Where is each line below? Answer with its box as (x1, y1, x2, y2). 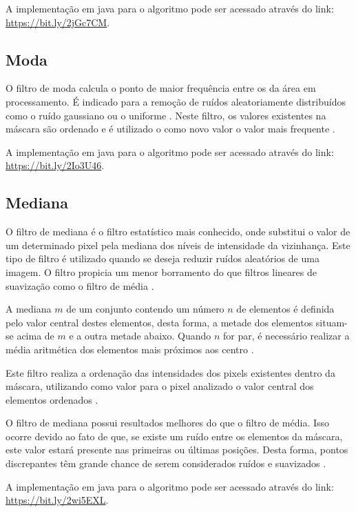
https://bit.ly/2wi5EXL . (6, 493, 109, 507)
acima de (17, 328, 54, 343)
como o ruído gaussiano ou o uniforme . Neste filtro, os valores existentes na (6, 108, 326, 122)
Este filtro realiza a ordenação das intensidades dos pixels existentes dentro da (6, 365, 335, 380)
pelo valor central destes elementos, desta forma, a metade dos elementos (6, 315, 313, 329)
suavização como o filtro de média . (6, 278, 154, 293)
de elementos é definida (236, 302, 335, 316)
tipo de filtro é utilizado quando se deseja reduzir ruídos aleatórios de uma (6, 251, 320, 266)
